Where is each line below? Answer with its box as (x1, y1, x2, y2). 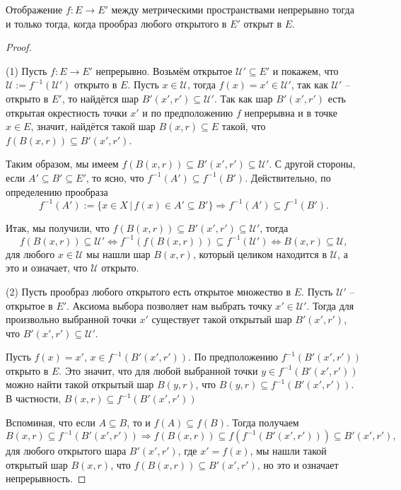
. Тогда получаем (226, 414, 299, 429)
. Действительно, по (245, 170, 331, 185)
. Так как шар (214, 91, 273, 105)
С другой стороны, (274, 156, 356, 171)
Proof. (6, 40, 32, 54)
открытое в (6, 298, 53, 313)
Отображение (6, 2, 63, 16)
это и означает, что (6, 260, 88, 275)
